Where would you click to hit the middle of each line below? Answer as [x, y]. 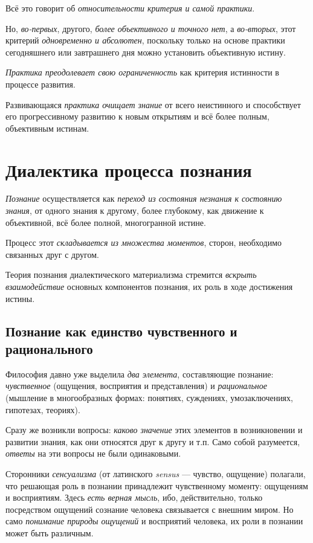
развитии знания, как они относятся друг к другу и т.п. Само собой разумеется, [153, 441]
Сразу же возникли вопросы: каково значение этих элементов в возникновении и [154, 430]
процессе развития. [40, 84]
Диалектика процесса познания [129, 169]
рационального [49, 349]
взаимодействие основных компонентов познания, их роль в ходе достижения [149, 287]
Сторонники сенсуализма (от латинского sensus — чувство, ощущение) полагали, [156, 473]
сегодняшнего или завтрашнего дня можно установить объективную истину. [146, 52]
